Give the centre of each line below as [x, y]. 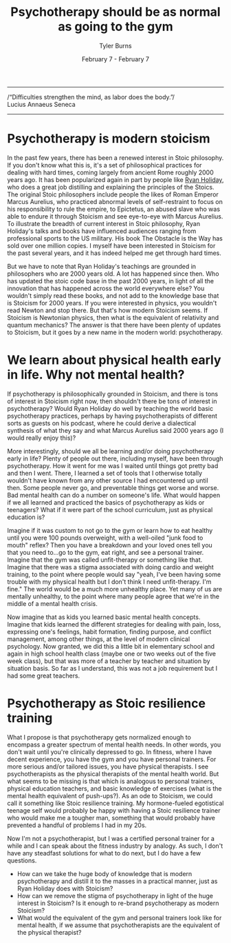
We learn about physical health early [114, 360]
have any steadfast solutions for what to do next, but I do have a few [104, 853]
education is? [26, 517]
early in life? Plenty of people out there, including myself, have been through [115, 458]
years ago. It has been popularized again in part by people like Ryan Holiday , [115, 179]
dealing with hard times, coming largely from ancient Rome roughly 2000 [111, 172]
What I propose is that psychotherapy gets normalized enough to [99, 737]
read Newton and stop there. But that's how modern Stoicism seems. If [108, 310]
